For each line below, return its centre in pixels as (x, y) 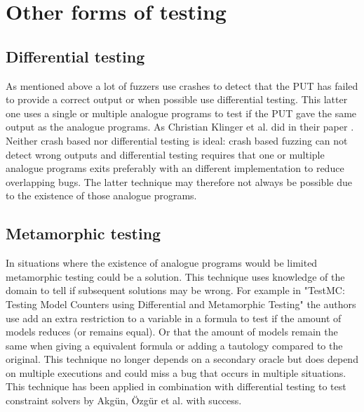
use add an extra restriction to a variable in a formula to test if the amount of (174, 318)
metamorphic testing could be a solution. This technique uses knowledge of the (175, 276)
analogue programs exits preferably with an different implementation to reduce (175, 168)
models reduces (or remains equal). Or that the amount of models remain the (172, 332)
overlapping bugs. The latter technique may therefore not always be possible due (179, 181)
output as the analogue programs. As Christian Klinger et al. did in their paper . (180, 127)
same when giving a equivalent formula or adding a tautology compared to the (174, 345)
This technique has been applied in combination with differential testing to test (176, 386)
